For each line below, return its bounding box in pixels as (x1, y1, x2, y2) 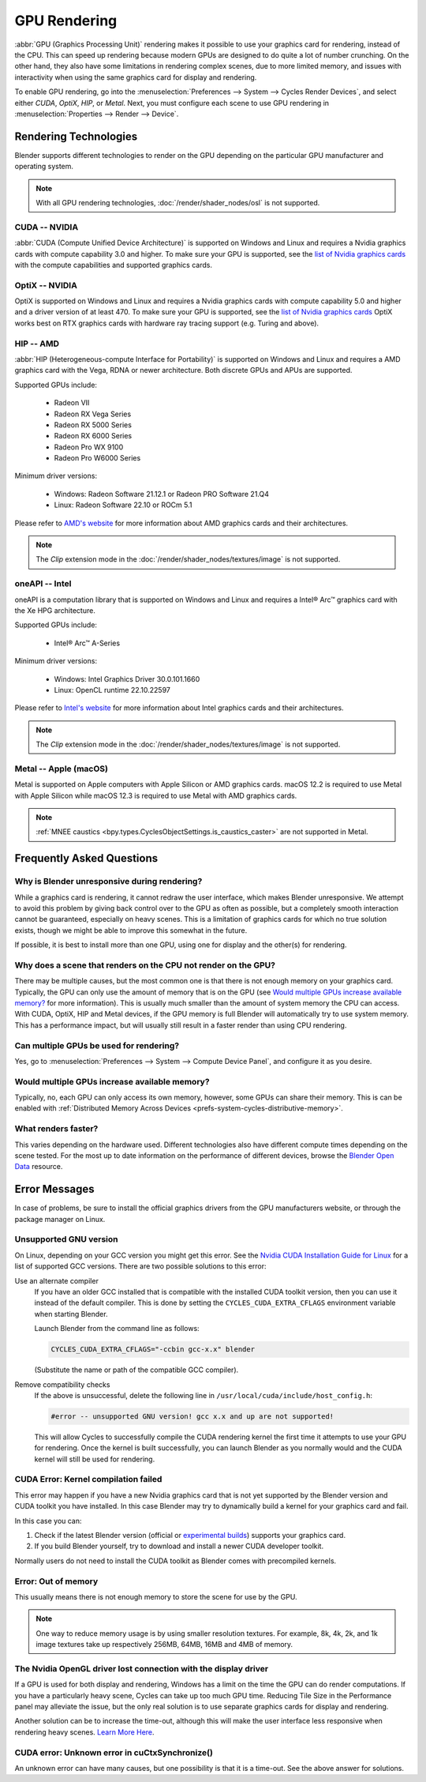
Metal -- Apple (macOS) (14, 763, 108, 774)
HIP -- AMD (14, 338, 59, 349)
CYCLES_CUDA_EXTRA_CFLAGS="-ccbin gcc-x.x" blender (50, 1345, 256, 1354)
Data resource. (14, 1162, 63, 1171)
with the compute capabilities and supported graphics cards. (14, 260, 213, 269)
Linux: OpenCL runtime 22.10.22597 (54, 685, 171, 694)
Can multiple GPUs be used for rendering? (14, 1039, 180, 1051)
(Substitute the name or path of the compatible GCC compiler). (34, 1365, 239, 1374)
